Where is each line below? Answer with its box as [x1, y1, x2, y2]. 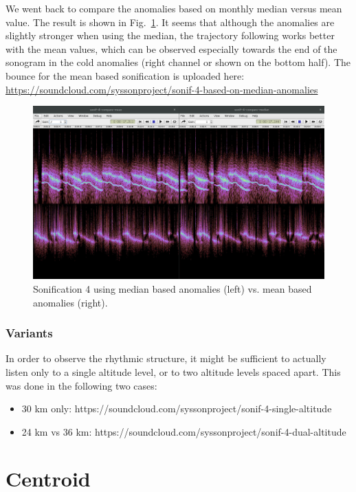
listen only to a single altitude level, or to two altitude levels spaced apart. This [5, 364, 341, 379]
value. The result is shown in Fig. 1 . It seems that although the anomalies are [5, 14, 335, 29]
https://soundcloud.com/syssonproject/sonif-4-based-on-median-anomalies [5, 82, 318, 96]
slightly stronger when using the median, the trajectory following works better [5, 28, 335, 43]
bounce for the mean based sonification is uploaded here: [5, 68, 245, 82]
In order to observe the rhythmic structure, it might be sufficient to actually [5, 351, 326, 366]
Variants [5, 324, 53, 342]
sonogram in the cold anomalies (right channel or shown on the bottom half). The [5, 55, 351, 69]
